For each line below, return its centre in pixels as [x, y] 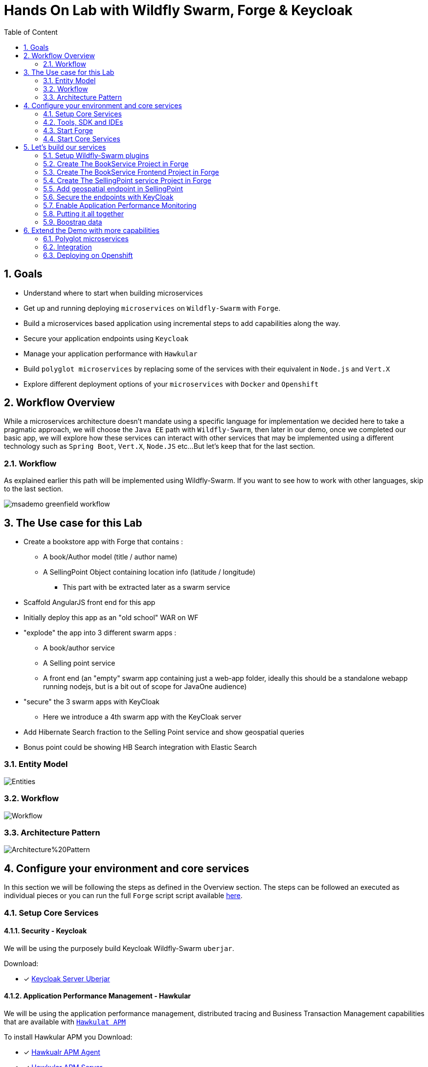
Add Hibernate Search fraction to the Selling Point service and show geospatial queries [164, 732]
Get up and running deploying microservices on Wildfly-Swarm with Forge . [152, 308]
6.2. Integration [68, 247]
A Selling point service [79, 663]
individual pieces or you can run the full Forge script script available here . [123, 896]
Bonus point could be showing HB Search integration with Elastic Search [140, 747]
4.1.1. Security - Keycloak [45, 931]
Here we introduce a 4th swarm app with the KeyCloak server [142, 717]
